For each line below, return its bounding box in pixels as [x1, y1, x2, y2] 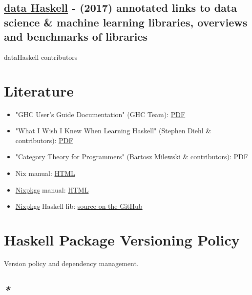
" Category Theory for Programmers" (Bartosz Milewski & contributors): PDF [15, 151, 248, 162]
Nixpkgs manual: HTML [15, 184, 89, 195]
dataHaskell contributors [4, 51, 78, 62]
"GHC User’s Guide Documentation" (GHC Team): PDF [15, 109, 186, 119]
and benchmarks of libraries [4, 29, 148, 44]
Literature [4, 80, 74, 100]
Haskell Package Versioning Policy [4, 230, 240, 250]
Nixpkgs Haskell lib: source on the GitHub [15, 201, 143, 211]
